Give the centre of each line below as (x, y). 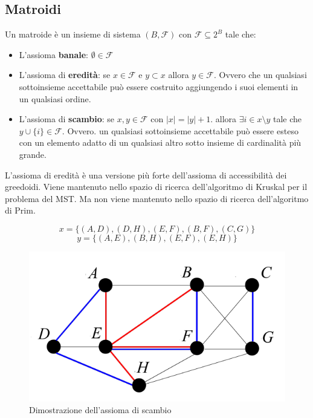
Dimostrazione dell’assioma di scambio (100, 410)
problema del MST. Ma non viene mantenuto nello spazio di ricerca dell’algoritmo (157, 198)
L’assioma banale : (53, 54)
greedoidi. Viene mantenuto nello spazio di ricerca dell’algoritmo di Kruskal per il (156, 187)
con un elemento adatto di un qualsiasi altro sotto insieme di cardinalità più (160, 142)
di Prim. (20, 210)
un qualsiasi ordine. (55, 98)
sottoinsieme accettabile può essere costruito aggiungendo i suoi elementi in (159, 86)
